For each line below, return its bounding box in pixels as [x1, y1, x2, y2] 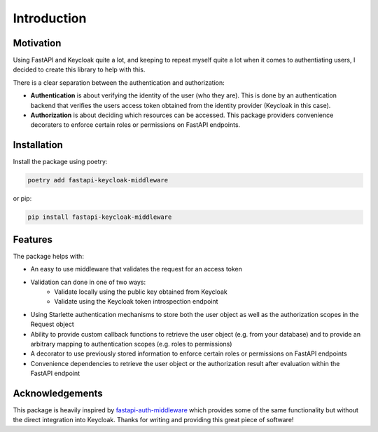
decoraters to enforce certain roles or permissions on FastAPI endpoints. [30, 121, 241, 129]
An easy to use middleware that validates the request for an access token [30, 265, 243, 274]
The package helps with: [13, 252, 84, 260]
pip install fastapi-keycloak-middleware [27, 213, 172, 221]
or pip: [13, 194, 32, 203]
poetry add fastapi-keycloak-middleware [27, 176, 168, 184]
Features [13, 234, 52, 245]
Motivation [13, 37, 62, 49]
